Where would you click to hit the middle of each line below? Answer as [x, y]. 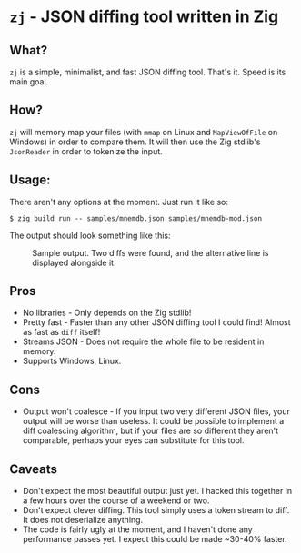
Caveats [33, 469]
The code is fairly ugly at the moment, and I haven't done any [137, 529]
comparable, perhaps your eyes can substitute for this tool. [133, 440]
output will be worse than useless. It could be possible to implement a [153, 421]
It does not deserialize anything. [83, 520]
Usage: [30, 180]
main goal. [29, 82]
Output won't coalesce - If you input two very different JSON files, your [156, 411]
